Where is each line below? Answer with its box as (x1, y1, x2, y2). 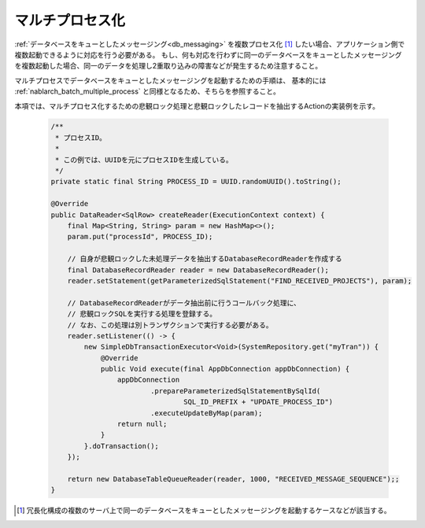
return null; (116, 419, 168, 429)
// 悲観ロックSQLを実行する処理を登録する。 (67, 309, 216, 319)
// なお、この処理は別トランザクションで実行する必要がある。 (67, 320, 273, 330)
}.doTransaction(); (83, 441, 159, 450)
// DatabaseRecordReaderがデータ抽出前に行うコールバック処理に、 (67, 298, 301, 307)
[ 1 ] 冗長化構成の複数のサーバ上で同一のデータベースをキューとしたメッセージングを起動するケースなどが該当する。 (17, 506, 391, 515)
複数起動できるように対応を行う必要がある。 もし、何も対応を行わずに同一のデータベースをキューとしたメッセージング (14, 50, 402, 59)
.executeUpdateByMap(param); (150, 408, 263, 417)
